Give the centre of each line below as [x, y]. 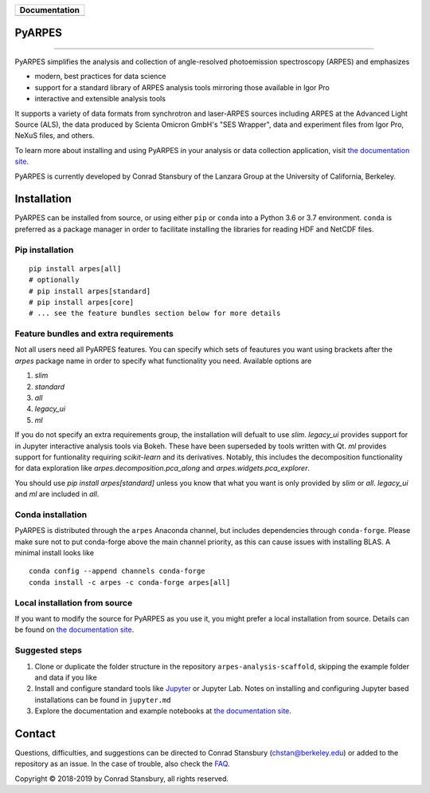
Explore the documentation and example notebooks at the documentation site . [163, 711]
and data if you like [66, 677]
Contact [35, 734]
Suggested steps [49, 650]
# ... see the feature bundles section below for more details [155, 314]
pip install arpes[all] [75, 268]
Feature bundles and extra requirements [94, 333]
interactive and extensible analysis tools [100, 99]
